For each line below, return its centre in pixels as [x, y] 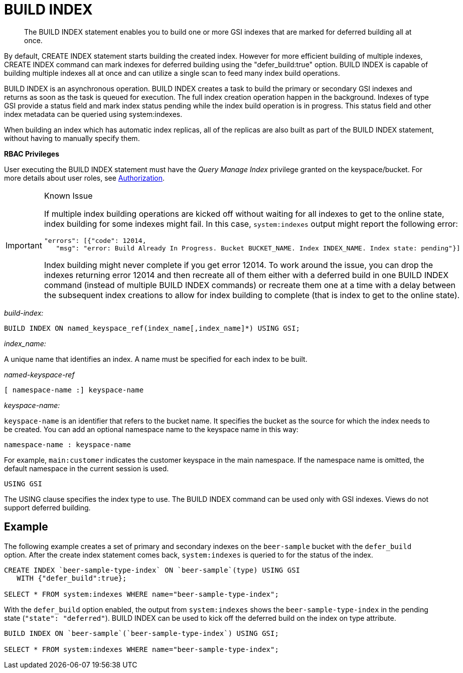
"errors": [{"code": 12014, [95, 240]
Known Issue [68, 195]
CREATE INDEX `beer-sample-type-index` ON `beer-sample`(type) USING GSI [152, 570]
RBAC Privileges [32, 154]
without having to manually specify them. [72, 138]
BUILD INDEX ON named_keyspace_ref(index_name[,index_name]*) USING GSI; [152, 328]
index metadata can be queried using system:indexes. [93, 114]
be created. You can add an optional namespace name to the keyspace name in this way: [151, 429]
